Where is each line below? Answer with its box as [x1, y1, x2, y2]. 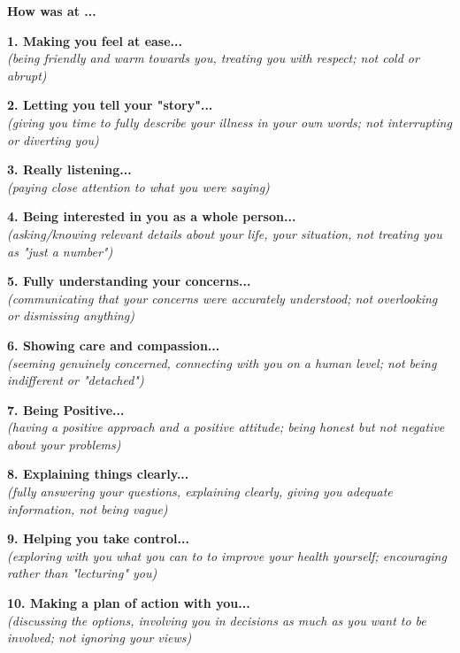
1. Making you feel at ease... [7, 31, 183, 50]
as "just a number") [7, 242, 113, 260]
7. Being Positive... [7, 400, 125, 419]
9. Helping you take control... [7, 529, 189, 548]
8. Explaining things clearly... [7, 465, 189, 483]
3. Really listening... [7, 160, 132, 179]
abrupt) [7, 65, 47, 84]
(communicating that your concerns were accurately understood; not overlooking [7, 288, 438, 307]
